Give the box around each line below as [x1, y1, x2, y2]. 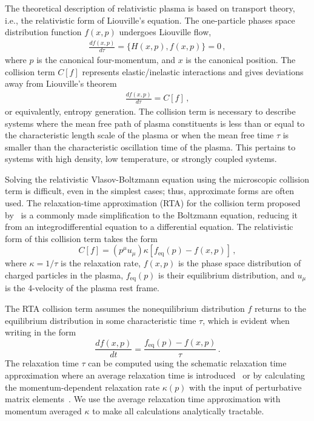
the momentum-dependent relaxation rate [5, 380, 160, 393]
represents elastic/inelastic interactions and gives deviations [82, 65, 304, 78]
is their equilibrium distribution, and [158, 269, 295, 281]
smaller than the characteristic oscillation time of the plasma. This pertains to [5, 140, 296, 153]
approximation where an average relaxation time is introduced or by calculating [5, 368, 306, 381]
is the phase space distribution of [178, 257, 301, 269]
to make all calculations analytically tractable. [92, 404, 264, 417]
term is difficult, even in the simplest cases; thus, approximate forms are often [5, 184, 295, 197]
